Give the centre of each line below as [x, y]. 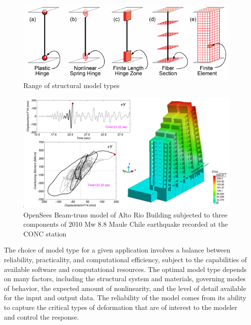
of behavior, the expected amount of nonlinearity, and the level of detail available [125, 288]
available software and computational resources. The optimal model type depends [125, 269]
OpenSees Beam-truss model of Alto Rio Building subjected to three [125, 214]
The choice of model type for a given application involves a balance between [117, 250]
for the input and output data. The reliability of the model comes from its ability [125, 298]
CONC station [45, 233]
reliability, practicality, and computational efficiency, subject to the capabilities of [125, 259]
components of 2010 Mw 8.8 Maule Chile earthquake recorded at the [126, 224]
